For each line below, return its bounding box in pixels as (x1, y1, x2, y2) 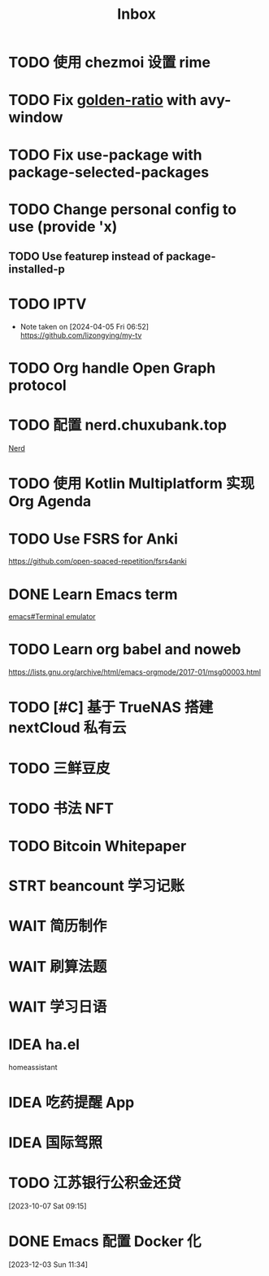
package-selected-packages (8, 163, 210, 181)
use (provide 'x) (8, 217, 118, 236)
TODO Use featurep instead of (8, 250, 164, 264)
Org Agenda (8, 492, 92, 511)
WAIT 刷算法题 (8, 957, 107, 976)
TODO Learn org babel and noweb (8, 640, 241, 659)
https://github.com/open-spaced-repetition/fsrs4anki (8, 557, 187, 566)
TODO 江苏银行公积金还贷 (8, 1173, 181, 1192)
